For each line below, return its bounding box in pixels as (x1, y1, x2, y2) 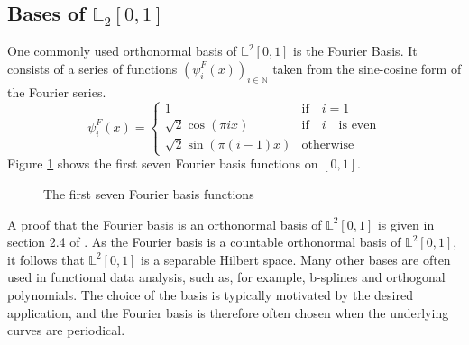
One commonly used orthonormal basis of (7, 41, 237, 60)
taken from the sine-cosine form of (272, 59, 462, 77)
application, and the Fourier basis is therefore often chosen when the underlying (7, 303, 449, 322)
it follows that (7, 250, 85, 268)
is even (338, 119, 377, 132)
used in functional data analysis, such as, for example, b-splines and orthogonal (7, 268, 446, 286)
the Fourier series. (7, 82, 106, 101)
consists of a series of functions (7, 59, 178, 77)
